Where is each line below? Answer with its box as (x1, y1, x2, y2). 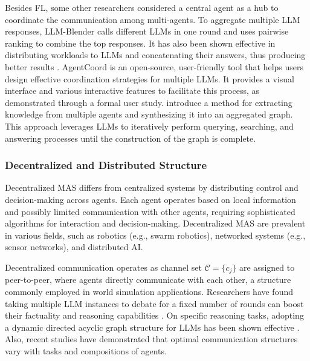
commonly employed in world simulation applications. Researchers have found (5, 285, 294, 297)
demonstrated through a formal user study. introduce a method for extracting (5, 96, 292, 108)
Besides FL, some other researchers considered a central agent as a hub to (5, 1, 279, 13)
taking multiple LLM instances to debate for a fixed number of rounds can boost (5, 297, 304, 310)
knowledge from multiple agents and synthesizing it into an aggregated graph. (5, 108, 293, 121)
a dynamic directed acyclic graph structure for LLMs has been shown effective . (5, 320, 300, 333)
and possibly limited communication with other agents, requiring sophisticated (5, 205, 295, 217)
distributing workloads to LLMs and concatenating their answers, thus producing (5, 48, 306, 61)
